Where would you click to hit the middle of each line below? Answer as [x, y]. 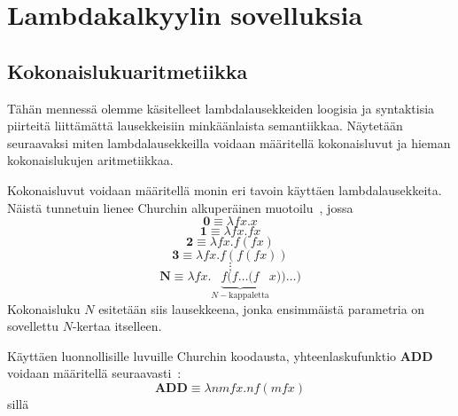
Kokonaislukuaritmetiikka [128, 71]
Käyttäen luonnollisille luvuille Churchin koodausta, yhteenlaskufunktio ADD [220, 355]
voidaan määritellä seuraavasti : [94, 373]
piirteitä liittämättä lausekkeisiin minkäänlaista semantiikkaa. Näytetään [205, 126]
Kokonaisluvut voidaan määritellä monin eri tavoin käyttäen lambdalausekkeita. [225, 189]
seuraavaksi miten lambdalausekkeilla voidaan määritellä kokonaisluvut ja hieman [229, 142]
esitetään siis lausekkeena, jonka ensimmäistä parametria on [262, 308]
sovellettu [33, 326]
